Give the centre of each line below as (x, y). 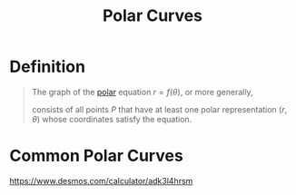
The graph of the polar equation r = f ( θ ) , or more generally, (142, 92)
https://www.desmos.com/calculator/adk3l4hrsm (101, 180)
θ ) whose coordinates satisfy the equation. (112, 119)
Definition (48, 67)
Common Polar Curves (96, 156)
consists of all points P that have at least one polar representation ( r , (159, 109)
